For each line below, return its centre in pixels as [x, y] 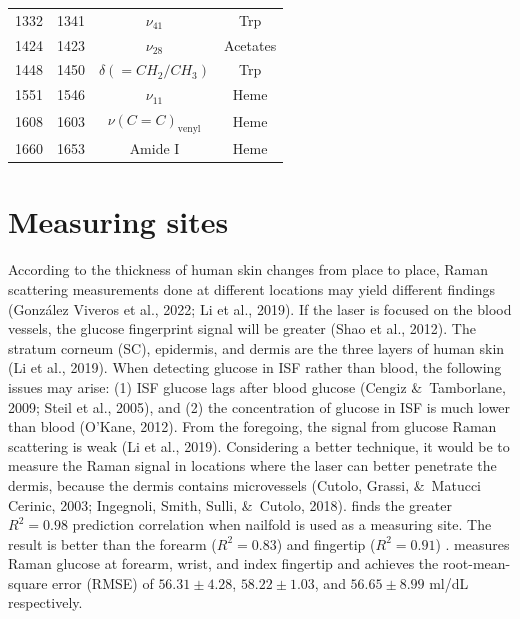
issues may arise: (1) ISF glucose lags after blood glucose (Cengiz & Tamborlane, [257, 386]
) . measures [472, 543]
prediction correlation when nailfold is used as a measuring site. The [282, 524]
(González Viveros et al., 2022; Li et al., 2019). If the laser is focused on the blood [260, 308]
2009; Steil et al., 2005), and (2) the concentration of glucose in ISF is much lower [259, 406]
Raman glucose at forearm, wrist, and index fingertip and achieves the [223, 563]
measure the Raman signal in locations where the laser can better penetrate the [252, 465]
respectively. [45, 602]
